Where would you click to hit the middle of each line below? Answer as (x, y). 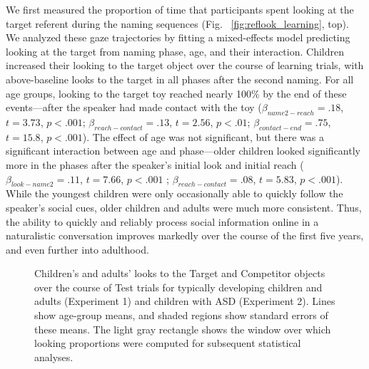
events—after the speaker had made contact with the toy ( (134, 107)
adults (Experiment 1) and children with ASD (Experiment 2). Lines (185, 301)
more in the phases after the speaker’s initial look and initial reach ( (155, 164)
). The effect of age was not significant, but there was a (203, 136)
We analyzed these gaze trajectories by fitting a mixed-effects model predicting (178, 37)
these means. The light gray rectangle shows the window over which (183, 329)
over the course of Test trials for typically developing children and (178, 287)
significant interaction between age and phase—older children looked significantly (183, 151)
